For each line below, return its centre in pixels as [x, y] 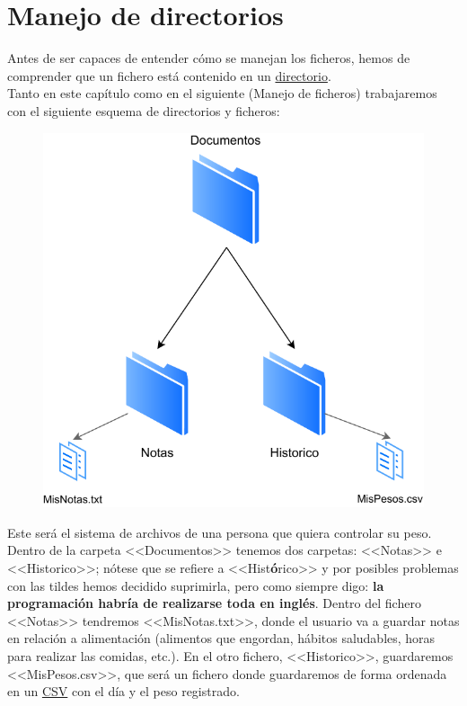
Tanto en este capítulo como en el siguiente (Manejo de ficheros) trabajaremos [222, 93]
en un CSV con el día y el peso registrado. [123, 691]
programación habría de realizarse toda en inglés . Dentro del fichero [214, 603]
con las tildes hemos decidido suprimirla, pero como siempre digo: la [196, 585]
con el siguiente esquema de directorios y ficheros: [144, 110]
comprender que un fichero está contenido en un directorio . [169, 75]
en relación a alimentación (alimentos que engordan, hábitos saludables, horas [221, 638]
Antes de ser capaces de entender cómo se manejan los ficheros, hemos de [209, 58]
